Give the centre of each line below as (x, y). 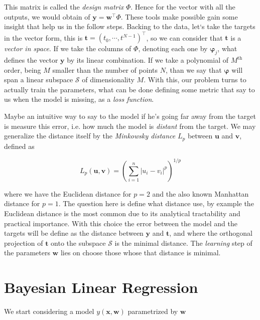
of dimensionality (108, 79)
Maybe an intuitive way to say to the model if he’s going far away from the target (130, 116)
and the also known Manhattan (201, 193)
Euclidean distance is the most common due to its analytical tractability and (122, 213)
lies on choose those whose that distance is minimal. (141, 253)
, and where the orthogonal (211, 233)
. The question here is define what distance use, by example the (156, 203)
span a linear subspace (39, 79)
